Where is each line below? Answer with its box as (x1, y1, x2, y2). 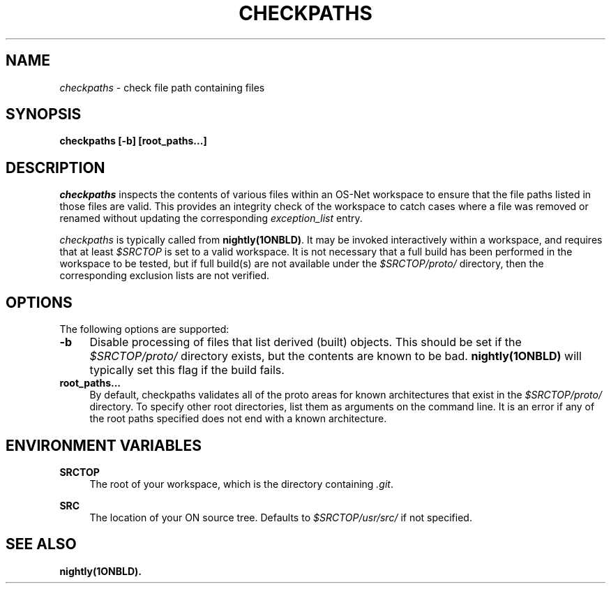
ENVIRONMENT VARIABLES (6, 436, 202, 454)
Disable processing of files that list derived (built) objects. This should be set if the (89, 335, 522, 350)
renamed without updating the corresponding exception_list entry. (59, 212, 363, 225)
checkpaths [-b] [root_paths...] (59, 135, 207, 147)
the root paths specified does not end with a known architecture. (89, 412, 387, 425)
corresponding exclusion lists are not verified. (59, 269, 270, 282)
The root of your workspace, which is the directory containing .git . (89, 477, 393, 490)
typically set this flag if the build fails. (89, 363, 285, 378)
